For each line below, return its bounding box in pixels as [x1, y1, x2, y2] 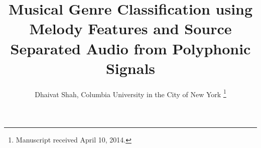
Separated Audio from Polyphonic [10, 38, 251, 58]
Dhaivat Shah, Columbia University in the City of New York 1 [35, 87, 226, 99]
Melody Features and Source [29, 18, 232, 39]
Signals [105, 57, 156, 78]
